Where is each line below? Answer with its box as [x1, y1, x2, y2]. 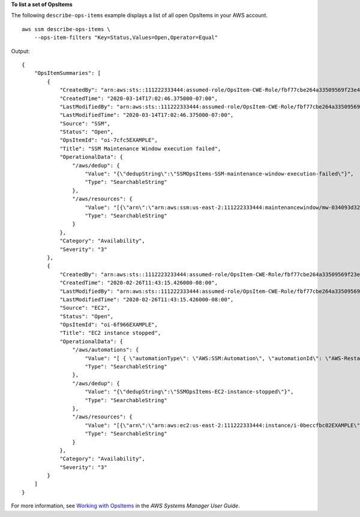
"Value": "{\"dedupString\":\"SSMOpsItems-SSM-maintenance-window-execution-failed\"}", [85, 171, 354, 177]
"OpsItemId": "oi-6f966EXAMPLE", [59, 321, 158, 328]
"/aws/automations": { [72, 346, 139, 353]
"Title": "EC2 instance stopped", [59, 329, 161, 337]
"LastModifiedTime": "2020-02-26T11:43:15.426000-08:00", [59, 296, 234, 303]
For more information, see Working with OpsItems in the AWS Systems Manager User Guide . [11, 502, 240, 509]
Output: [11, 47, 30, 55]
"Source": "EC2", [59, 304, 111, 312]
